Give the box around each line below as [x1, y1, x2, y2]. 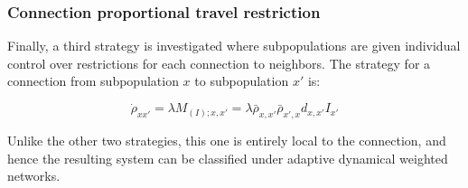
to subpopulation [194, 71, 289, 90]
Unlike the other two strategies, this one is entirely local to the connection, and [7, 131, 446, 150]
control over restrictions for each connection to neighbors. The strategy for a [7, 53, 431, 72]
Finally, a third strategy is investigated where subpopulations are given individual [7, 36, 461, 55]
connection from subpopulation [7, 71, 179, 90]
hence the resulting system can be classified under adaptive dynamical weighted [7, 148, 448, 167]
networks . [7, 166, 61, 185]
